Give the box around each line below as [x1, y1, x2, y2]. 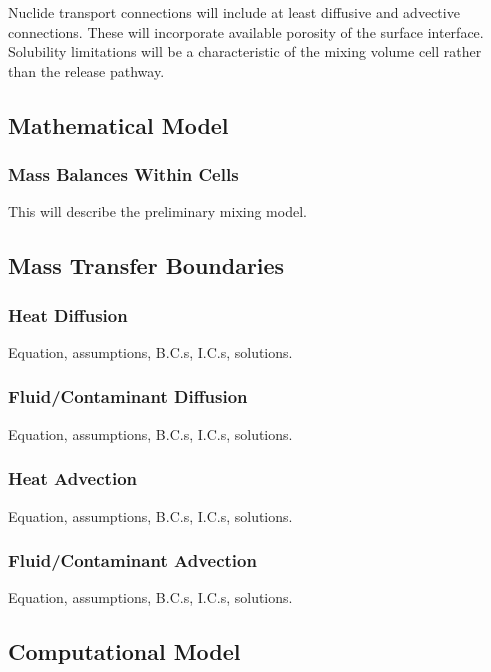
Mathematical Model [8, 109, 229, 140]
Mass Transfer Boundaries [8, 250, 285, 281]
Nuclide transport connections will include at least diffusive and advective [8, 2, 460, 22]
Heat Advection [8, 466, 137, 491]
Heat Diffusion [8, 302, 128, 327]
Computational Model [8, 636, 241, 667]
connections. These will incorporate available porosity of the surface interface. [8, 21, 484, 42]
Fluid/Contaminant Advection [8, 548, 257, 573]
